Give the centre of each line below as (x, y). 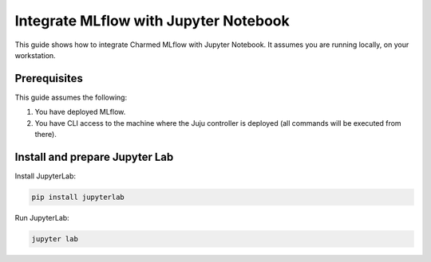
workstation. (35, 55)
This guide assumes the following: (71, 97)
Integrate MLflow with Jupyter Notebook (152, 21)
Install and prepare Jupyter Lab (94, 156)
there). (46, 135)
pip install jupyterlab (78, 197)
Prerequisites (49, 78)
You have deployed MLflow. (80, 112)
